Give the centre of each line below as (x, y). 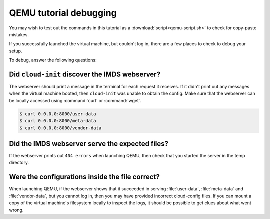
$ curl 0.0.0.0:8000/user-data (58, 114)
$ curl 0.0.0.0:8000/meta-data (58, 121)
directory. (19, 163)
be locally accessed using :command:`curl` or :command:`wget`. (75, 100)
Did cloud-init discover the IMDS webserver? (85, 74)
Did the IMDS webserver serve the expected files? (89, 144)
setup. (16, 51)
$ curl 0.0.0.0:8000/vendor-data (61, 128)
